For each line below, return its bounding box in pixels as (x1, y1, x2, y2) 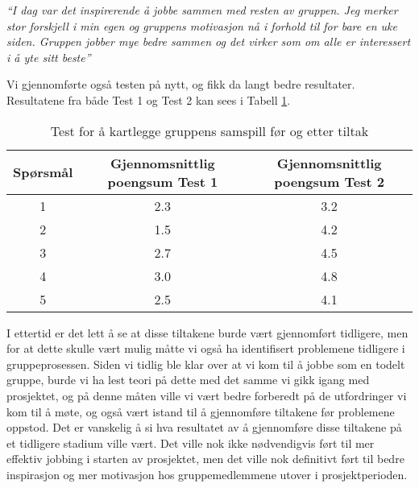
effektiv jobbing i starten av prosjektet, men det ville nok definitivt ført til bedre (6, 450, 404, 467)
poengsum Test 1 (107, 172, 218, 191)
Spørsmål (13, 163, 73, 182)
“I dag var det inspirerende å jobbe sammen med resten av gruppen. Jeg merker (6, 2, 398, 18)
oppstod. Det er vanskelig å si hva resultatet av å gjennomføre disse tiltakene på (6, 419, 402, 436)
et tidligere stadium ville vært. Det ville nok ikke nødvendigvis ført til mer (6, 434, 375, 451)
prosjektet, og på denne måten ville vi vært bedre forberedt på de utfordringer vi (6, 387, 407, 403)
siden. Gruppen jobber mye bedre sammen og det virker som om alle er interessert (6, 33, 411, 50)
